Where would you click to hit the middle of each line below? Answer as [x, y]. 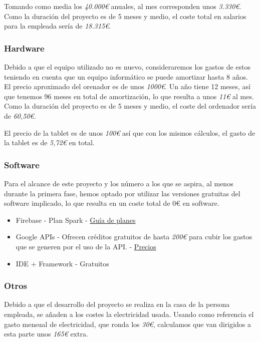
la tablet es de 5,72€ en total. [49, 142]
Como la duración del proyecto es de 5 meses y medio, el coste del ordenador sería [130, 106]
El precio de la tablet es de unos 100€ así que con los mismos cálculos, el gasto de [130, 132]
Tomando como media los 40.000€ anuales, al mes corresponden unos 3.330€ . [123, 6]
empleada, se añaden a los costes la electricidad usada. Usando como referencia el [129, 314]
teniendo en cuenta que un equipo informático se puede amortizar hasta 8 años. [126, 76]
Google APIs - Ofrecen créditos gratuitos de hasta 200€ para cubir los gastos [134, 237]
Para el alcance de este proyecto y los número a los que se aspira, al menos [119, 183]
